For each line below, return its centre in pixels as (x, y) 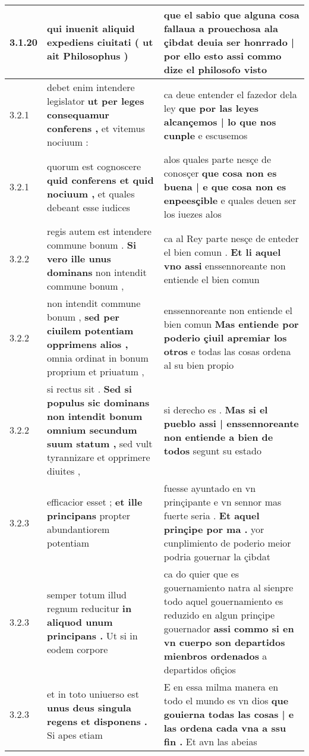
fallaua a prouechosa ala (221, 28)
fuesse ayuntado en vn (210, 488)
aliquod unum (80, 622)
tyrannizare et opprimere (99, 457)
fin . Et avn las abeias (210, 741)
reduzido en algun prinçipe (219, 615)
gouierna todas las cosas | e (229, 714)
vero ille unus (79, 258)
